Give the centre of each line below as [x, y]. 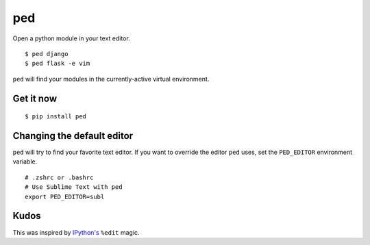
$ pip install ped [56, 117]
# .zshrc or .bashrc [59, 177]
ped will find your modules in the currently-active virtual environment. [111, 79]
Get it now [35, 98]
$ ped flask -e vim [58, 64]
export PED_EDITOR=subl [65, 196]
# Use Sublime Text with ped [74, 187]
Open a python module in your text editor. [71, 38]
